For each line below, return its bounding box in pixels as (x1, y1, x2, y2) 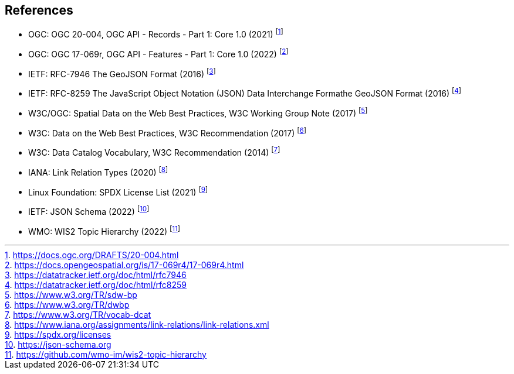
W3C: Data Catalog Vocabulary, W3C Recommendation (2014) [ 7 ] (28, 146, 280, 158)
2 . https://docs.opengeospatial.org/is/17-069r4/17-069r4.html (5, 259, 244, 270)
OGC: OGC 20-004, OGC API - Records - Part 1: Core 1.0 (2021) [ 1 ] (28, 28, 283, 40)
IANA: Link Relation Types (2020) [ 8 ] (28, 166, 168, 177)
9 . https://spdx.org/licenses (5, 329, 111, 339)
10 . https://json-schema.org (5, 339, 111, 349)
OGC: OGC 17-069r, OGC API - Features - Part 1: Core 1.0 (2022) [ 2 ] (28, 47, 289, 59)
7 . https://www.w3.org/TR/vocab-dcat (5, 309, 151, 320)
